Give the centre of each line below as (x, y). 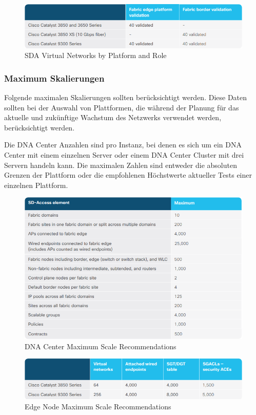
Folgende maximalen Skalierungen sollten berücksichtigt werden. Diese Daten (126, 97)
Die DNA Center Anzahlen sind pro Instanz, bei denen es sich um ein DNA (123, 145)
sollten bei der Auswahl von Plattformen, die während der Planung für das (122, 107)
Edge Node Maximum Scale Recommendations (98, 406)
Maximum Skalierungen (54, 78)
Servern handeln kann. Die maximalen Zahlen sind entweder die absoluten (121, 165)
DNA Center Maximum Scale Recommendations (101, 346)
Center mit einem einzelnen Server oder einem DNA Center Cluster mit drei (124, 154)
